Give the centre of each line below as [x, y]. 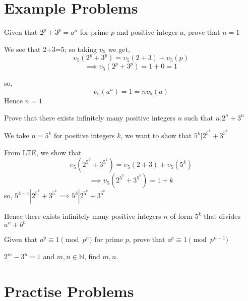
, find [92, 256]
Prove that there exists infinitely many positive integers [90, 117]
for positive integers [84, 135]
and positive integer [147, 32]
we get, [119, 49]
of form [181, 216]
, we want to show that [156, 135]
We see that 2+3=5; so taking [51, 49]
